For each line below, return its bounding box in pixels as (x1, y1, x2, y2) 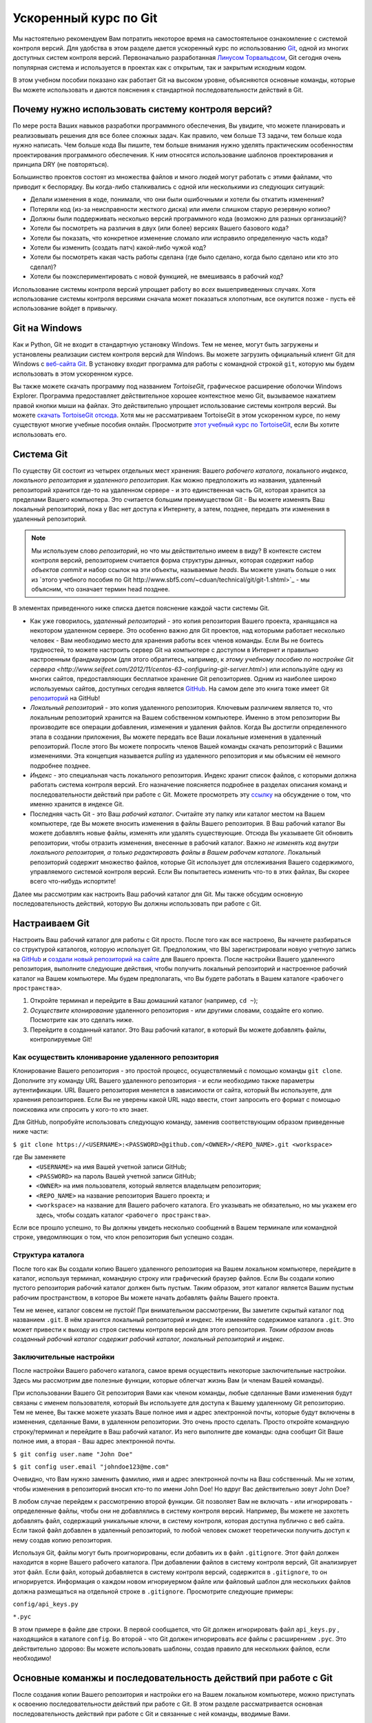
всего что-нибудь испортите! (30, 877, 116, 886)
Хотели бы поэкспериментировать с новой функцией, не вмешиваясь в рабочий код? (30, 272, 284, 281)
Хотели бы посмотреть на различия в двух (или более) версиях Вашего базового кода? (30, 224, 289, 232)
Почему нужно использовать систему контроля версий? (12, 103, 273, 115)
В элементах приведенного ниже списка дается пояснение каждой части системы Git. (12, 604, 270, 613)
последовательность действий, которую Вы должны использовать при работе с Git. (12, 899, 262, 908)
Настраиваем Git (12, 917, 90, 929)
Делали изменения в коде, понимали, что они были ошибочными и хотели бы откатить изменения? (30, 195, 324, 203)
